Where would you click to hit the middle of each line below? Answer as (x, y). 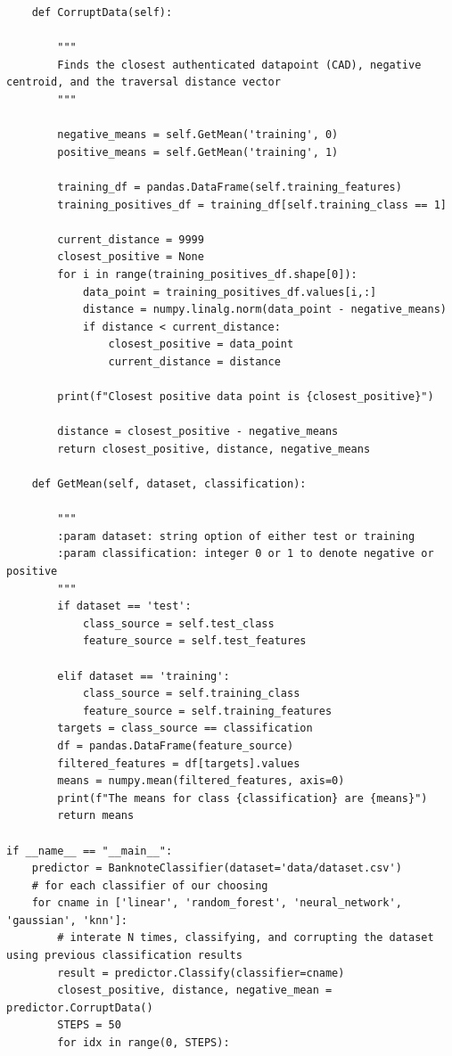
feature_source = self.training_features (207, 711)
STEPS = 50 (89, 1025)
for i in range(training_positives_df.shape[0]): (207, 274)
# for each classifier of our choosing (150, 885)
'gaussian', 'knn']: (67, 920)
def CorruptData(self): (102, 12)
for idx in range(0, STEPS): (144, 1043)
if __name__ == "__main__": (90, 851)
